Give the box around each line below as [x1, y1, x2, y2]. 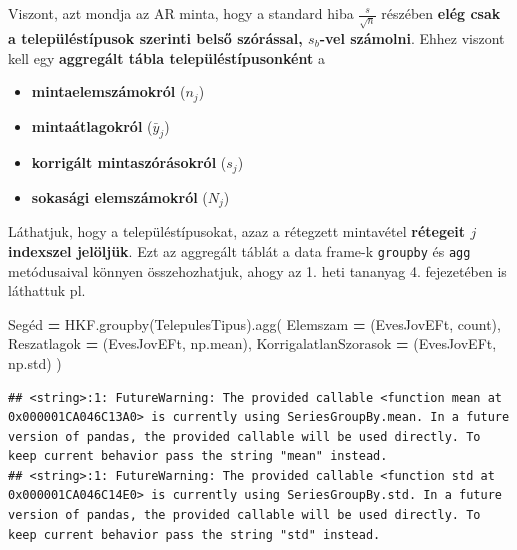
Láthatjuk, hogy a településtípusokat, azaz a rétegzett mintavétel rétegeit [8, 221, 466, 242]
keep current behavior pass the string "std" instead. [8, 527, 381, 542]
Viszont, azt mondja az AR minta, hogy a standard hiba [8, 3, 354, 23]
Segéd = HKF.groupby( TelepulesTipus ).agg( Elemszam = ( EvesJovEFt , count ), [8, 313, 501, 334]
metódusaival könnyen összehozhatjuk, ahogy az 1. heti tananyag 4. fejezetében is [8, 260, 507, 281]
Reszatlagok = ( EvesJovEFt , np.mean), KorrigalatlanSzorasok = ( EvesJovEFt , [8, 333, 497, 354]
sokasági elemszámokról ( [31, 186, 208, 207]
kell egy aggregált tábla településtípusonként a [8, 47, 325, 68]
